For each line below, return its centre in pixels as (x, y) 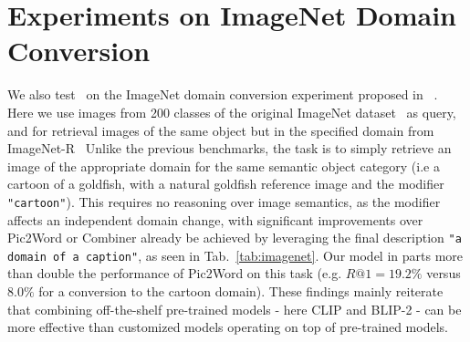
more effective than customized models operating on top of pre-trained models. (228, 327)
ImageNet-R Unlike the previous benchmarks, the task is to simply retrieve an (230, 148)
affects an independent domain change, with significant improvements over (215, 219)
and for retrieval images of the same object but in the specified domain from (221, 130)
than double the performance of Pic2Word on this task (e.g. (175, 273)
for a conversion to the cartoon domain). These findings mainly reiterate (241, 291)
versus (444, 273)
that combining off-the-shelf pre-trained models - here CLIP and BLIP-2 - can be (235, 309)
